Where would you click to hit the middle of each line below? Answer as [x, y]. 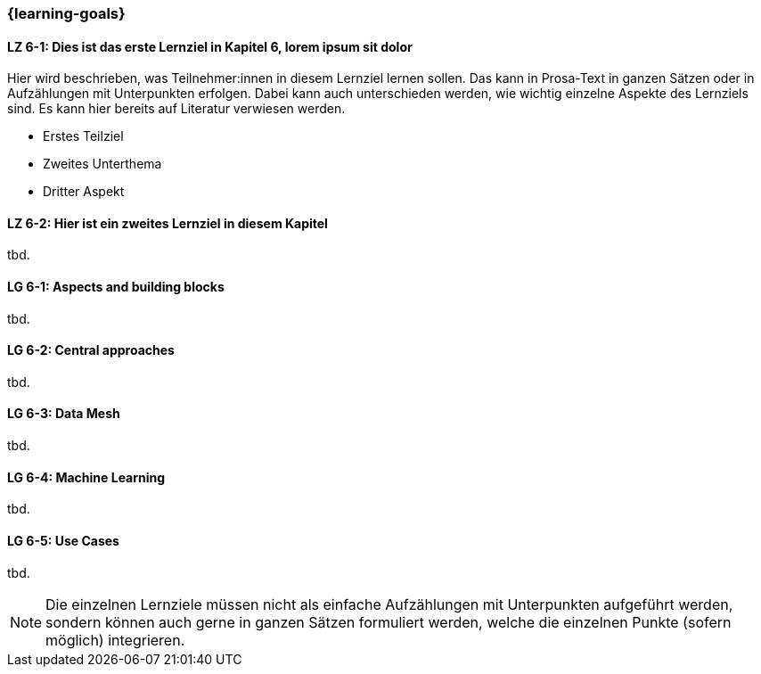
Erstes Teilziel [83, 136]
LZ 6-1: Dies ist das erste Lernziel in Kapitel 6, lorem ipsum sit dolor [210, 46]
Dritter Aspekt [84, 192]
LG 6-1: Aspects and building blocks [116, 287]
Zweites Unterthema [102, 164]
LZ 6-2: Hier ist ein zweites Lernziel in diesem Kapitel [168, 223]
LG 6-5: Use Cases [63, 540]
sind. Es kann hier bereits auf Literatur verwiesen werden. [176, 109]
